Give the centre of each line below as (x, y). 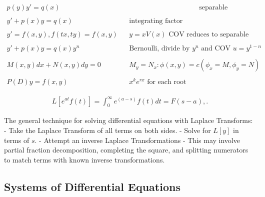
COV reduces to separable (209, 35)
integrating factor (156, 21)
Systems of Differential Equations (92, 186)
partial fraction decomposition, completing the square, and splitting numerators (126, 150)
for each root (167, 82)
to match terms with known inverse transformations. (84, 159)
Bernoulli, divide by (159, 49)
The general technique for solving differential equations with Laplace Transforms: (128, 120)
